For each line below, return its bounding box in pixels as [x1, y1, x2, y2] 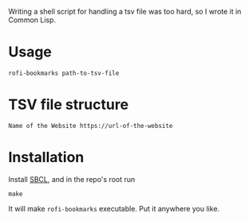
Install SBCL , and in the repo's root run [8, 174, 136, 184]
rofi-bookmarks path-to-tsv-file [8, 69, 120, 77]
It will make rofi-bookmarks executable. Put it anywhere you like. [8, 204, 220, 213]
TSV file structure [8, 95, 129, 114]
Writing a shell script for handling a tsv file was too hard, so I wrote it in [8, 7, 242, 16]
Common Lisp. [8, 15, 57, 25]
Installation [8, 149, 85, 166]
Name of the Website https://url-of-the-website [8, 122, 173, 130]
